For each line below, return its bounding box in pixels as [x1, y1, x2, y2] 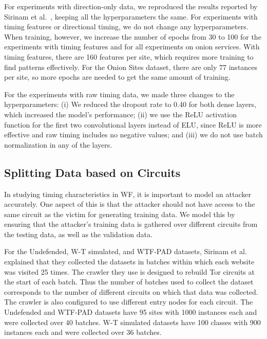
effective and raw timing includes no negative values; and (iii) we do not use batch [4, 129, 263, 140]
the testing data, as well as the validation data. [4, 228, 152, 239]
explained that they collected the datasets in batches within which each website [4, 256, 255, 267]
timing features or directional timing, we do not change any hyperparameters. [4, 21, 249, 32]
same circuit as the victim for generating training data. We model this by [4, 208, 235, 219]
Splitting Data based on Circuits [4, 164, 181, 180]
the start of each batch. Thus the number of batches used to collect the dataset [4, 276, 254, 287]
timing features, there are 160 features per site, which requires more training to [4, 51, 254, 62]
